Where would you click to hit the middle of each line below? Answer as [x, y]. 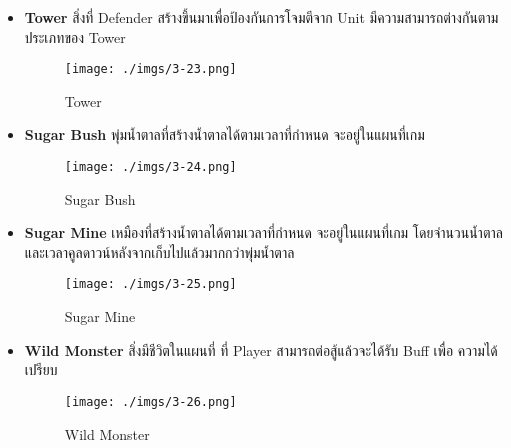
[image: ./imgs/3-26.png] [150, 401]
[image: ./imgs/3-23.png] [150, 69]
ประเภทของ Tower [75, 36]
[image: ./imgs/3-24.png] [150, 167]
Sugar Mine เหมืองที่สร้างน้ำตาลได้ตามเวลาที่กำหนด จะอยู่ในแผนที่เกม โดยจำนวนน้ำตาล [263, 232]
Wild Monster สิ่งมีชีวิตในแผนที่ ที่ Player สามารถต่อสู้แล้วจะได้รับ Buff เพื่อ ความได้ [261, 349]
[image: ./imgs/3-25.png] [150, 284]
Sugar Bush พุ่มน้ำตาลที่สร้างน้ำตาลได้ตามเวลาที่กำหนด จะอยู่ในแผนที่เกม [224, 134]
